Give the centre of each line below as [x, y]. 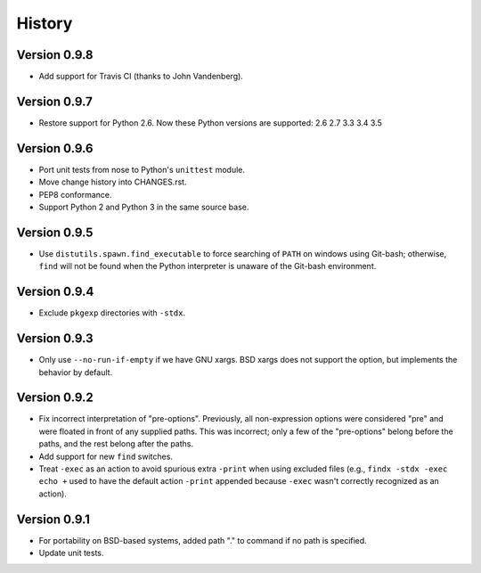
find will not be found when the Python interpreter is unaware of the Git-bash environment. [208, 266]
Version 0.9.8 [55, 55]
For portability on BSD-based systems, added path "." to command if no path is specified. [203, 540]
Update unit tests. [71, 553]
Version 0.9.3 [55, 339]
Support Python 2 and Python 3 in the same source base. [144, 207]
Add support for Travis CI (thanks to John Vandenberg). [141, 77]
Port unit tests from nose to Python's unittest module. [142, 169]
